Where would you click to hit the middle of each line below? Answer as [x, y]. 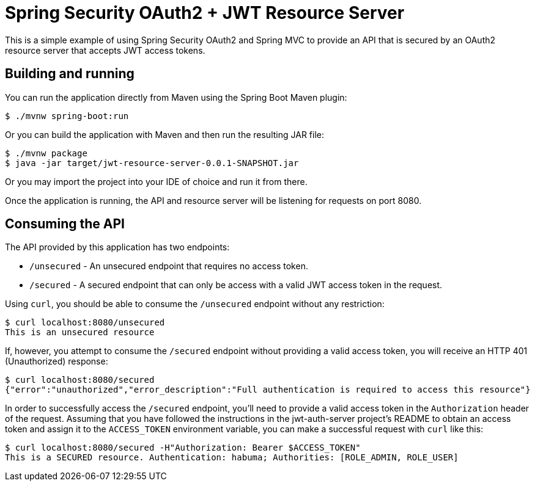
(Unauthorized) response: [57, 361]
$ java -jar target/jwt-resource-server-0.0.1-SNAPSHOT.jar [152, 163]
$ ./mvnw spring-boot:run [67, 116]
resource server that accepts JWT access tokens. [105, 50]
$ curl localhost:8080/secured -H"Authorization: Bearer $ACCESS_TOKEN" [183, 448]
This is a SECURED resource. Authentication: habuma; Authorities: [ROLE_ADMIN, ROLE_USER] [232, 458]
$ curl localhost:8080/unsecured [85, 323]
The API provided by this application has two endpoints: [117, 247]
